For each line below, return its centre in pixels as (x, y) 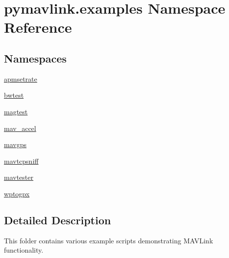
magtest (16, 111)
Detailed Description (58, 220)
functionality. (24, 250)
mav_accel (20, 128)
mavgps (15, 144)
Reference (38, 27)
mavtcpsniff (21, 161)
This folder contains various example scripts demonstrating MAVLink (109, 240)
